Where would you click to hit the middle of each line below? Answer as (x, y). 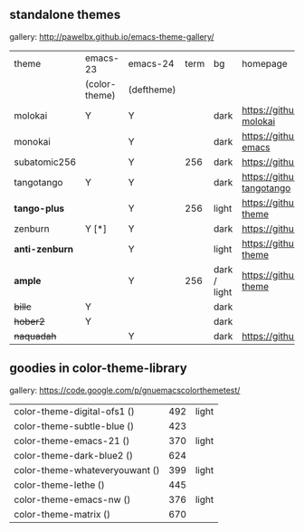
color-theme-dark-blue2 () (74, 455)
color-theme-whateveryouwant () (87, 470)
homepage (264, 63)
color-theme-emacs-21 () (72, 441)
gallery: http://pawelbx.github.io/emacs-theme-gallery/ (112, 36)
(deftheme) (152, 90)
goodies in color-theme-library (98, 369)
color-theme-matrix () (62, 514)
